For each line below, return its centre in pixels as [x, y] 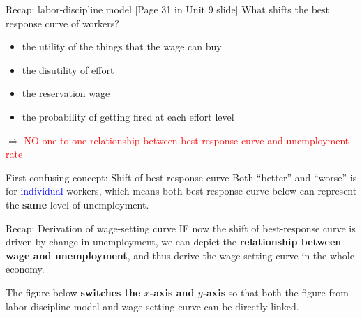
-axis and [172, 292]
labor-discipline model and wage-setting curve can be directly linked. [152, 306]
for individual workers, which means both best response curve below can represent [181, 191]
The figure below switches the [73, 292]
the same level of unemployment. [77, 204]
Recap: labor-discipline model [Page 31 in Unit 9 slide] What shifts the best [168, 9]
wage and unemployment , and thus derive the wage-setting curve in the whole [180, 255]
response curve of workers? [62, 23]
